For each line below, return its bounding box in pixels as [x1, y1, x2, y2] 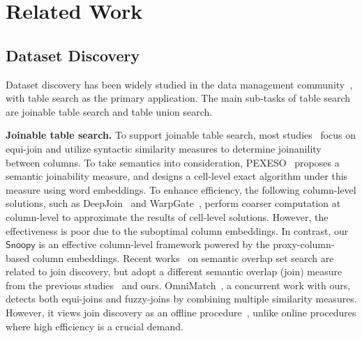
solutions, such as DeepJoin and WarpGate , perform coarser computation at [6, 196, 341, 210]
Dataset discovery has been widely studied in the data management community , [6, 77, 353, 91]
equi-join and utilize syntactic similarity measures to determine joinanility [6, 141, 322, 155]
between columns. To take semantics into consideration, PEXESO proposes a [6, 155, 340, 169]
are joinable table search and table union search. [6, 104, 213, 118]
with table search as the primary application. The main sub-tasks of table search [6, 91, 351, 105]
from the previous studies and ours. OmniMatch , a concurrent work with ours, [6, 277, 351, 292]
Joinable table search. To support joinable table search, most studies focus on [6, 128, 356, 142]
